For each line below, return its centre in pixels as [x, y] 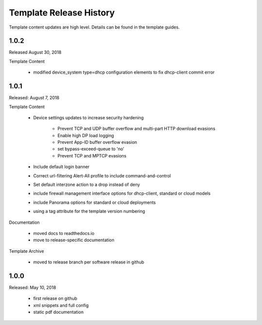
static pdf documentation [58, 312]
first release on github [55, 298]
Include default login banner [61, 167]
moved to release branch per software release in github [89, 262]
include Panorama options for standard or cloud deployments [95, 202]
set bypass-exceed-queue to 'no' [91, 149]
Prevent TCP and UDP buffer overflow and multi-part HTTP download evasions [136, 129]
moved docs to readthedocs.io [64, 233]
